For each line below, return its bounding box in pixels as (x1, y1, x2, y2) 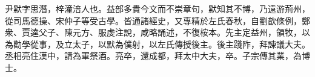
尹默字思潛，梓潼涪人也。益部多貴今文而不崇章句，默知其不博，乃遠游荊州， (5, 2, 310, 14)
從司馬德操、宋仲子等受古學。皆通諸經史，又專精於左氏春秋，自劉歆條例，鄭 (5, 14, 310, 26)
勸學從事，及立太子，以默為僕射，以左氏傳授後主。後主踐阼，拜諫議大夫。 (13, 37, 310, 50)
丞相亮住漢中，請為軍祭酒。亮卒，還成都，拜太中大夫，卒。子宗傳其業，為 (5, 49, 302, 62)
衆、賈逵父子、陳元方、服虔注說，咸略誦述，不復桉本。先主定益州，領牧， (5, 26, 302, 38)
